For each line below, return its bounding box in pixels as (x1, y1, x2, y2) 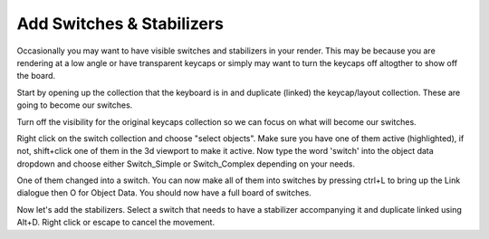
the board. (16, 71, 56, 81)
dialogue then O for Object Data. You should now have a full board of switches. (16, 187, 312, 198)
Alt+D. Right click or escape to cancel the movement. (16, 217, 216, 228)
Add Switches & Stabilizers (16, 14, 224, 33)
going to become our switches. (16, 100, 133, 110)
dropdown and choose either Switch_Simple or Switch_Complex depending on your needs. (16, 158, 355, 169)
